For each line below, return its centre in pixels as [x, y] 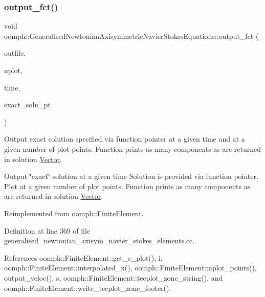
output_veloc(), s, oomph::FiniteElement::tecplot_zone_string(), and [114, 277]
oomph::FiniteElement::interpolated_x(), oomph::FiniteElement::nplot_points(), [130, 268]
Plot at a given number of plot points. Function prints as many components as [127, 186]
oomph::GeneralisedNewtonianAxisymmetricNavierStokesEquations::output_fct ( [131, 36]
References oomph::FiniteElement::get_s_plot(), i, [83, 257]
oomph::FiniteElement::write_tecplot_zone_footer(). [88, 288]
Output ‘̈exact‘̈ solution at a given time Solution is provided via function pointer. [131, 176]
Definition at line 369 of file [47, 230]
